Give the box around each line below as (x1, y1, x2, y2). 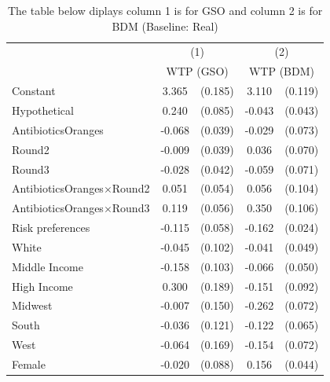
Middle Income (12, 258, 83, 274)
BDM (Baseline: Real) (112, 17, 218, 34)
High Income (12, 277, 73, 294)
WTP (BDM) (248, 63, 314, 79)
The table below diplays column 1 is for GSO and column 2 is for (7, 2, 323, 18)
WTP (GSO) (166, 63, 229, 79)
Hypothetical (12, 101, 74, 118)
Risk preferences (12, 219, 90, 236)
